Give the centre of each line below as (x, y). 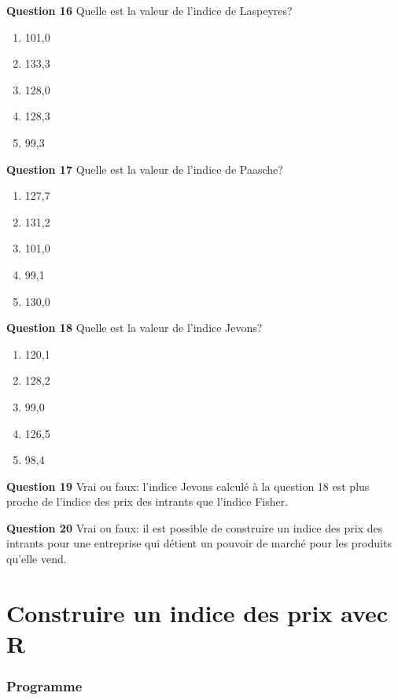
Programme (44, 686)
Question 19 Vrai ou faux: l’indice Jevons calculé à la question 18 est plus (188, 486)
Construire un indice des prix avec (197, 612)
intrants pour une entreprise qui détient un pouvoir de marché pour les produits (199, 543)
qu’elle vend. (37, 559)
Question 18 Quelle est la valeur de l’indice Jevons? (135, 328)
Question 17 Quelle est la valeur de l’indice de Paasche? (145, 169)
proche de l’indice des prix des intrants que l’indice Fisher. (147, 501)
